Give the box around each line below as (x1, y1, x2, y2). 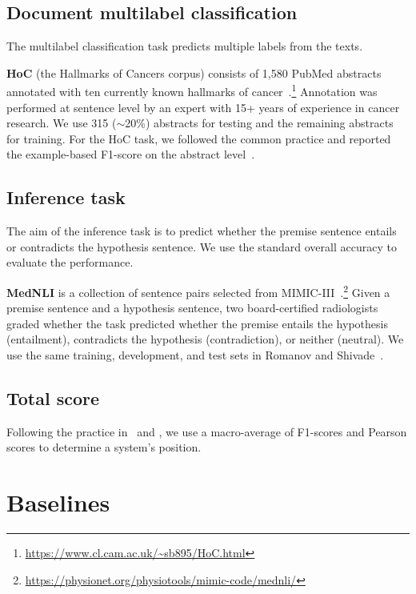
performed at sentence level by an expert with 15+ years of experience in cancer (6, 98, 400, 115)
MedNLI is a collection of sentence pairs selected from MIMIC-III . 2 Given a (6, 282, 390, 300)
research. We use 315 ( (6, 114, 117, 131)
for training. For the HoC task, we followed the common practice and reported (6, 130, 391, 146)
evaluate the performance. (6, 254, 134, 271)
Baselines (6, 486, 110, 519)
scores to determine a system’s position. (6, 439, 202, 456)
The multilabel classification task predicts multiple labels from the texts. (6, 38, 363, 54)
